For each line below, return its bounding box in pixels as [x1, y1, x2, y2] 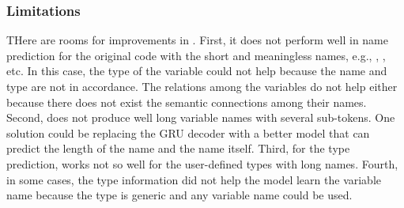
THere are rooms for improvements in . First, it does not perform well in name [6, 32, 388, 48]
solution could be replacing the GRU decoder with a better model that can [6, 124, 370, 141]
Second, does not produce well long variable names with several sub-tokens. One [6, 109, 395, 126]
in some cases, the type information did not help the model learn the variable [6, 171, 382, 187]
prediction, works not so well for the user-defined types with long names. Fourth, [6, 155, 398, 172]
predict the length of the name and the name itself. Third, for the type [6, 140, 350, 157]
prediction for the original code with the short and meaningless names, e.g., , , [6, 47, 386, 63]
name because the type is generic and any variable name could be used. [6, 187, 353, 203]
